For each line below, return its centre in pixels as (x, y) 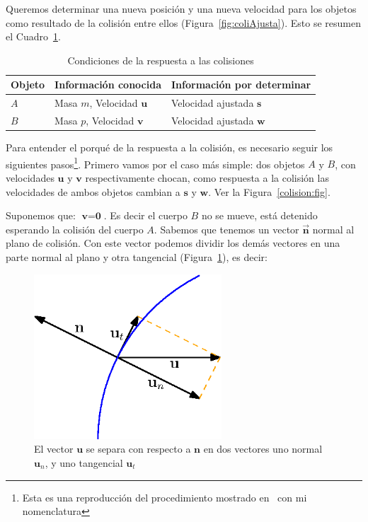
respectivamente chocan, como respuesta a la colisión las (207, 178)
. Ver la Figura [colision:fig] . (269, 191)
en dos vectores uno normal (263, 449)
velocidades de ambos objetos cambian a (93, 191)
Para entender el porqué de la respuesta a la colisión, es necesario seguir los (169, 147)
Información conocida (108, 85)
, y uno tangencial (84, 463)
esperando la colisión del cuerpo (75, 229)
